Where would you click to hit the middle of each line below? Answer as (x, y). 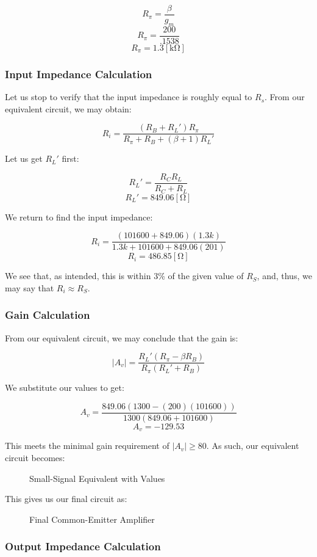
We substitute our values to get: (65, 388)
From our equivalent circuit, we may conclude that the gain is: (122, 337)
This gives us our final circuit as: (66, 499)
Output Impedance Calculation (83, 546)
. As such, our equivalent (253, 446)
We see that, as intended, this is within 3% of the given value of (124, 276)
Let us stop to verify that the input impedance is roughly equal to (129, 97)
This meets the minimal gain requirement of (87, 446)
